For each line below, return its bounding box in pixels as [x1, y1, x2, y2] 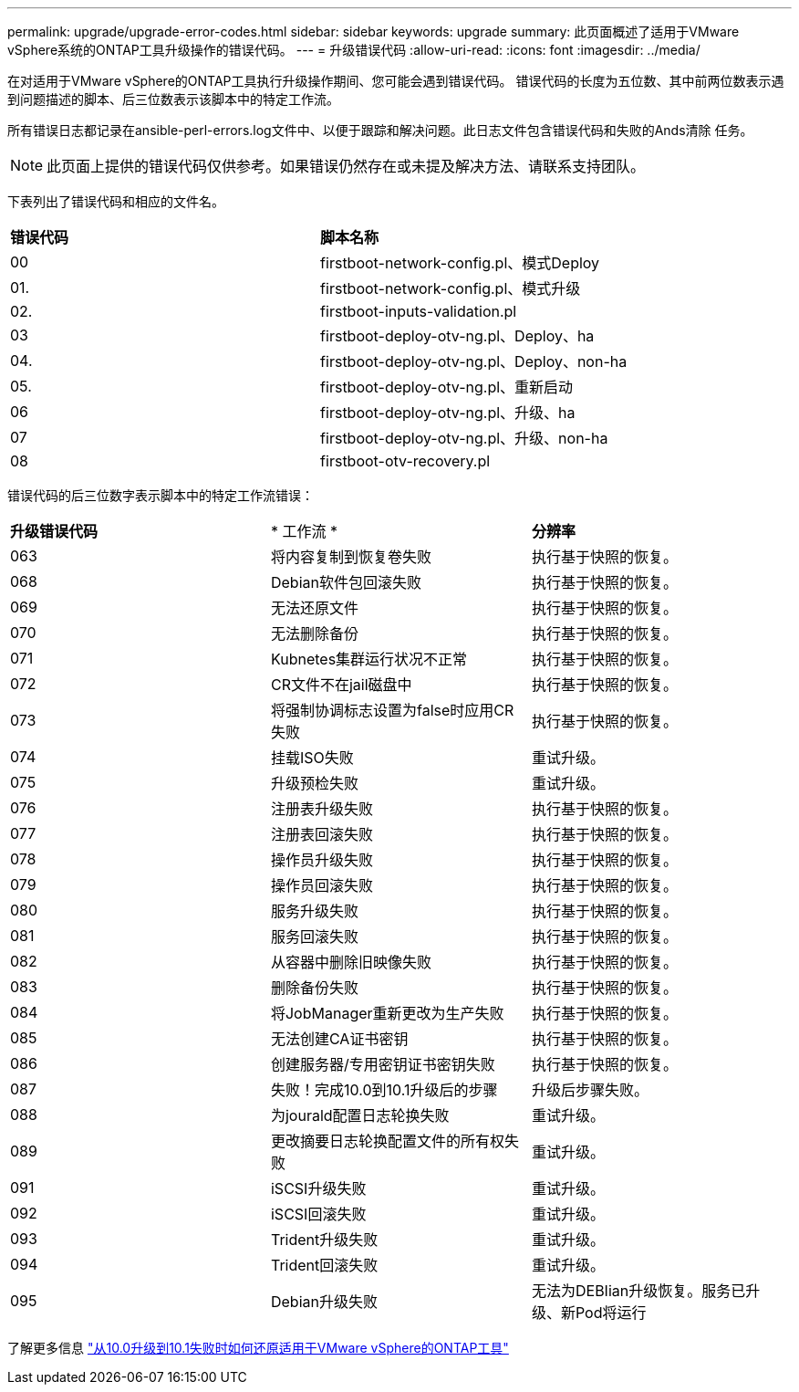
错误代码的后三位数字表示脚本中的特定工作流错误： [7, 487, 314, 503]
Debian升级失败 [270, 1293, 378, 1311]
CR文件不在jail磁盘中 [270, 675, 412, 694]
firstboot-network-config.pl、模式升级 [320, 279, 581, 298]
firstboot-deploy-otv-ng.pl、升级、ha [320, 403, 576, 422]
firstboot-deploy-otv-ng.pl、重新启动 [320, 378, 574, 396]
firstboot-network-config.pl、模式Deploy [320, 254, 600, 272]
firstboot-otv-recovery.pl [320, 452, 491, 470]
